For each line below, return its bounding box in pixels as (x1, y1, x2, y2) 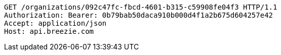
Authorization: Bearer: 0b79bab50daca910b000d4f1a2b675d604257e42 (4, 11, 273, 19)
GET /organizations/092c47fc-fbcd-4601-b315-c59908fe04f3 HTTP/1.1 (4, 3, 277, 11)
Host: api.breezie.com (4, 27, 94, 35)
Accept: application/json (4, 19, 107, 27)
